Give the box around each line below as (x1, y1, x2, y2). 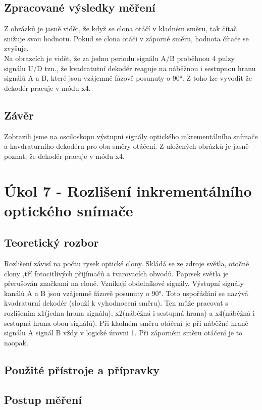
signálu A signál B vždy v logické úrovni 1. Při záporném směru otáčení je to (4, 327, 243, 338)
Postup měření (4, 391, 82, 407)
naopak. (4, 337, 28, 347)
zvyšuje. (4, 43, 29, 53)
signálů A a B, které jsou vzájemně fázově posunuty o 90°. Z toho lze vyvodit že (4, 73, 252, 83)
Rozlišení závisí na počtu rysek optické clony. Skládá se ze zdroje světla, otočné (4, 258, 249, 269)
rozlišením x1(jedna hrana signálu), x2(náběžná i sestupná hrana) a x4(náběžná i (4, 308, 255, 318)
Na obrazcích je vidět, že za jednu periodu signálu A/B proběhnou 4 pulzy (4, 52, 235, 63)
